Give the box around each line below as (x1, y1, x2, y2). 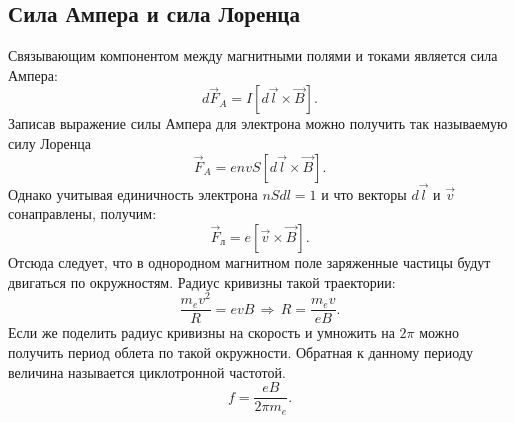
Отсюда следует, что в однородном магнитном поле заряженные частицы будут (8, 251, 491, 272)
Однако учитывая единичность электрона (8, 183, 258, 204)
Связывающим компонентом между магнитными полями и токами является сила (8, 45, 498, 66)
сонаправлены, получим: (8, 203, 157, 224)
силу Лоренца (8, 132, 91, 153)
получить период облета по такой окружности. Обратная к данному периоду (8, 341, 473, 362)
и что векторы (321, 183, 407, 204)
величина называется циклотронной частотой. (8, 361, 286, 382)
